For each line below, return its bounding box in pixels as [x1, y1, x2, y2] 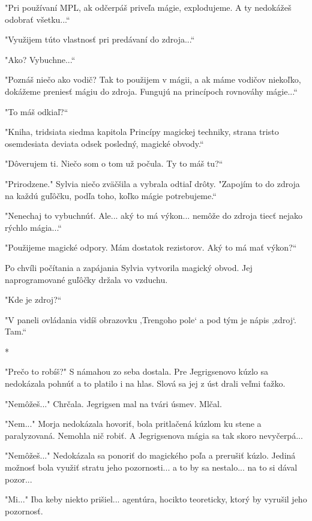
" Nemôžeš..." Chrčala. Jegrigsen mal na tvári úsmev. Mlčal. [5, 397, 222, 409]
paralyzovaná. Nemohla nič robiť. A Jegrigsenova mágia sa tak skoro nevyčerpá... [5, 429, 303, 441]
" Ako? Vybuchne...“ [5, 53, 76, 65]
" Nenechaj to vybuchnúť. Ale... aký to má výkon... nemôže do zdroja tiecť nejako [5, 209, 303, 222]
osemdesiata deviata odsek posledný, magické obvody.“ [5, 137, 204, 149]
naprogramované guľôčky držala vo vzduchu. [5, 273, 168, 285]
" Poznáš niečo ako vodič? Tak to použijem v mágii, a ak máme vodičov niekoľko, [5, 73, 301, 86]
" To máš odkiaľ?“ [5, 105, 68, 118]
